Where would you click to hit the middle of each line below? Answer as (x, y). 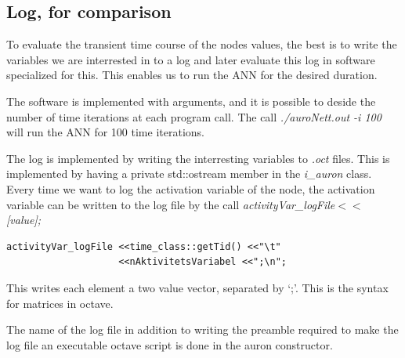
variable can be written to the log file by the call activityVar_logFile (171, 204)
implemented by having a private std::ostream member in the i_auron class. (189, 174)
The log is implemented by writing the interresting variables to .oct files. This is (198, 158)
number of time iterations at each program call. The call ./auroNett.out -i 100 (194, 116)
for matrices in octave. (60, 303)
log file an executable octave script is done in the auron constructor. (170, 344)
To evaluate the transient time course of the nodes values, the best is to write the (202, 44)
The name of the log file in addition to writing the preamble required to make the (202, 329)
